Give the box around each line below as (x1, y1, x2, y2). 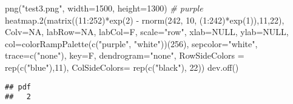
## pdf (5, 82, 31, 91)
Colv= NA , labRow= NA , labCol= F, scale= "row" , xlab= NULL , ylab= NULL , (5, 25, 289, 38)
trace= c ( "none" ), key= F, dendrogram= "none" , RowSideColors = (5, 49, 244, 62)
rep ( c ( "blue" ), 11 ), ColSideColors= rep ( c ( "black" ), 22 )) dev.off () (5, 60, 239, 73)
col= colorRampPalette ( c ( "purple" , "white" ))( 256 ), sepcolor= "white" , (5, 37, 258, 50)
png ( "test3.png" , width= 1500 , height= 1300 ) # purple (5, 2, 203, 14)
